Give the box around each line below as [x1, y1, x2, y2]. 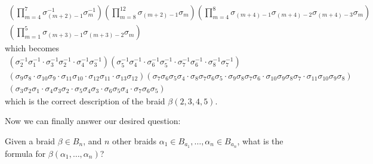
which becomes [5, 42, 60, 54]
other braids [112, 134, 157, 147]
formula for [5, 147, 46, 159]
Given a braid [5, 134, 56, 147]
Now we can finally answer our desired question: [5, 115, 181, 127]
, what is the [237, 134, 283, 147]
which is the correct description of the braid [5, 94, 165, 107]
